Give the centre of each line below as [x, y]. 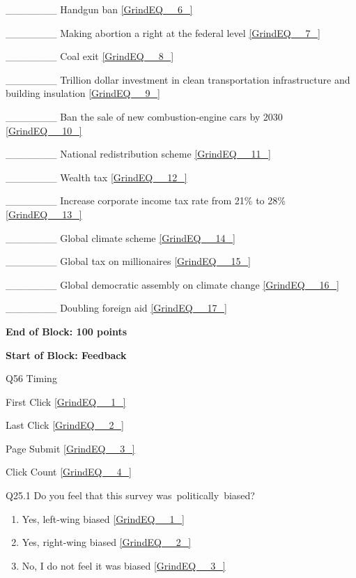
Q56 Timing [31, 378]
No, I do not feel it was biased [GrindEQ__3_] [124, 565]
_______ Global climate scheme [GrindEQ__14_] [121, 237]
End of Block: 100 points [67, 331]
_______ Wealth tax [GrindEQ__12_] [96, 177]
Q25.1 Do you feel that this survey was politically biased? [130, 495]
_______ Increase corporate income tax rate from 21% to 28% [146, 200]
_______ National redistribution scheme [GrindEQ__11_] [138, 154]
